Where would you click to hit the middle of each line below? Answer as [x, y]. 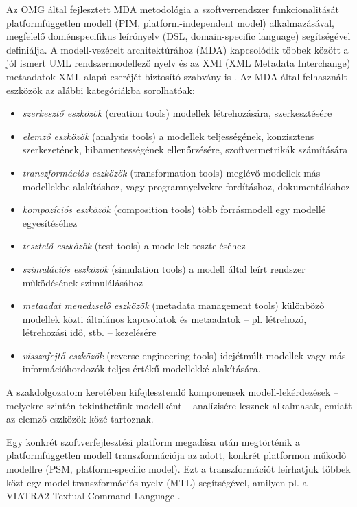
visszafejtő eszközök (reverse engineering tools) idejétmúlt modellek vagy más [184, 355]
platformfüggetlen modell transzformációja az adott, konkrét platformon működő [176, 455]
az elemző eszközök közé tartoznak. [80, 419]
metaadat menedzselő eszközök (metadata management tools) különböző [173, 305]
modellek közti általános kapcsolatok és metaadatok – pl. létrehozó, [164, 318]
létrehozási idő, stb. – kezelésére [89, 332]
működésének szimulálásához [83, 282]
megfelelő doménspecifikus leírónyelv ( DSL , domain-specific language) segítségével [178, 36]
